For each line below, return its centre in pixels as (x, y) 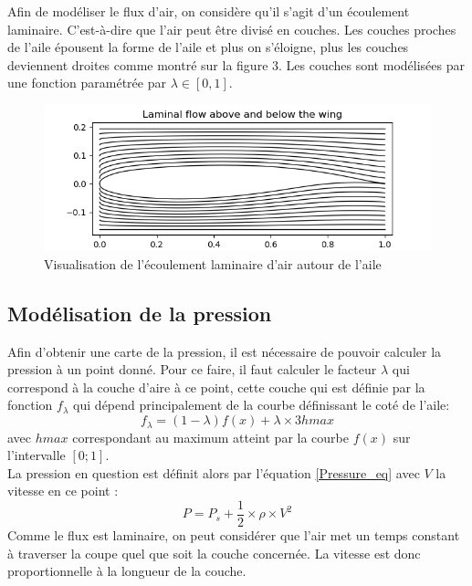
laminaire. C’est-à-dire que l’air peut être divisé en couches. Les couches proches (232, 29)
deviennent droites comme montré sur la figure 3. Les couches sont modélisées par (236, 64)
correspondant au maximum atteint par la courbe (210, 437)
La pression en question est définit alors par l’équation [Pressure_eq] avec (214, 472)
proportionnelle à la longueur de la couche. (127, 571)
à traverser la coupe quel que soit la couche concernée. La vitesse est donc (214, 553)
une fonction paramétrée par (87, 83)
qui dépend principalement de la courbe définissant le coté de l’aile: (262, 405)
